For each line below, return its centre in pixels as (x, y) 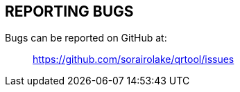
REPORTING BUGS (69, 11)
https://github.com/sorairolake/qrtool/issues (134, 59)
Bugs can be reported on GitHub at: (86, 38)
